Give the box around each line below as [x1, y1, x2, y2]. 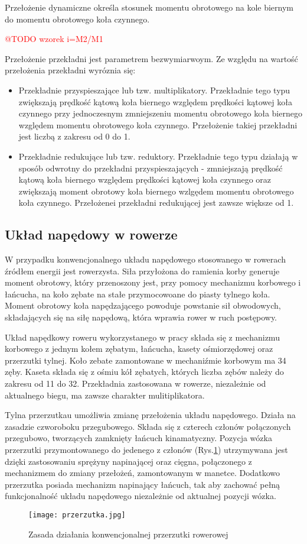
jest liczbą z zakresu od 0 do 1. [18, 130, 130, 143]
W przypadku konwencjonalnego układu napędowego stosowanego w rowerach [5, 253, 286, 265]
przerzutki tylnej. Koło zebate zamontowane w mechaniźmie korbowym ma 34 [5, 354, 286, 366]
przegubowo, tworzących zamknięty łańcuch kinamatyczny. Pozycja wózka [5, 432, 272, 444]
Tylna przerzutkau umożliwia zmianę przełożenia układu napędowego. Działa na [5, 409, 296, 421]
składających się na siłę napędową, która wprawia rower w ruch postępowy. [5, 311, 277, 323]
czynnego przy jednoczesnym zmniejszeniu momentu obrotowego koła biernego [18, 107, 302, 119]
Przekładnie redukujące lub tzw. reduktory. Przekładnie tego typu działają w [18, 150, 298, 162]
